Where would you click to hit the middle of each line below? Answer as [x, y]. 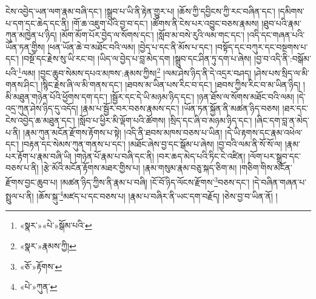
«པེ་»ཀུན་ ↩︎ [39, 287]
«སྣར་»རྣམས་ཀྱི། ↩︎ [48, 246]
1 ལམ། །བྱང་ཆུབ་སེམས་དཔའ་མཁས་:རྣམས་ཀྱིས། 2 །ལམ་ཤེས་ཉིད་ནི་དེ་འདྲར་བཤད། [135, 72]
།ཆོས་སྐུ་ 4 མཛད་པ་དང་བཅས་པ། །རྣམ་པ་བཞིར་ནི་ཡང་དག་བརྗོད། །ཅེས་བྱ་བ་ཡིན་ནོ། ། [157, 195]
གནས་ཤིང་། [22, 85]
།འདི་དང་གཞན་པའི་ [276, 35]
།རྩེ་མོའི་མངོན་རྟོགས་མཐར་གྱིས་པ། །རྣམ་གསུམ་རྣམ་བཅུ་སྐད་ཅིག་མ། [139, 168]
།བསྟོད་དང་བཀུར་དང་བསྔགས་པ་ [261, 46]
